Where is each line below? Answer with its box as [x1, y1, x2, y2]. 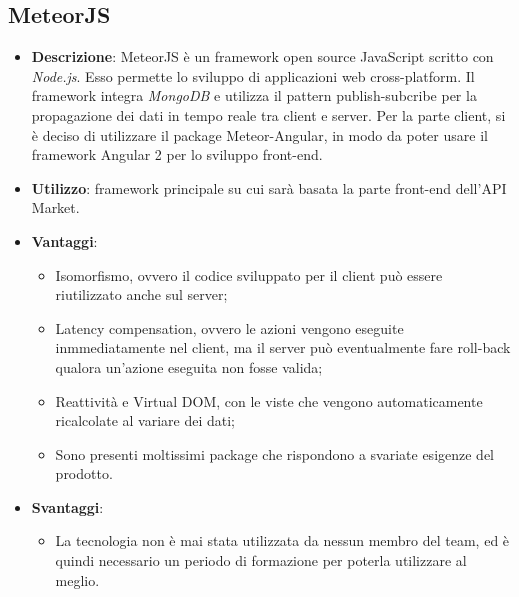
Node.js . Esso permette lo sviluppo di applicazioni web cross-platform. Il [31, 65, 475, 86]
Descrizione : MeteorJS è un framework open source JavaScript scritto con [31, 46, 494, 67]
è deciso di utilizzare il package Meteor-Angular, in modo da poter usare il [31, 124, 488, 145]
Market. [31, 197, 80, 218]
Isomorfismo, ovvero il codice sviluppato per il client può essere [55, 264, 443, 285]
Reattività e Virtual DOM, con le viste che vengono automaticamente [55, 390, 483, 411]
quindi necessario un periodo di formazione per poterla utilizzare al [55, 550, 467, 571]
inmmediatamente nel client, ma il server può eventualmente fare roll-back [55, 337, 511, 358]
